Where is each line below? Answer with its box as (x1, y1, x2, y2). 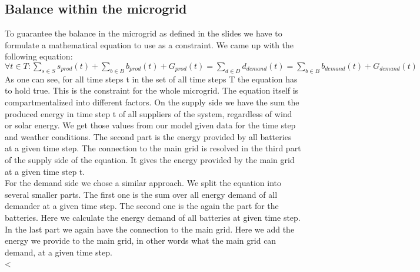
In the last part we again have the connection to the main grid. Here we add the (5, 223, 295, 235)
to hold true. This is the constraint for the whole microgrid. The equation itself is (5, 84, 299, 97)
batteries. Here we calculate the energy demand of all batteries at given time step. (5, 211, 301, 223)
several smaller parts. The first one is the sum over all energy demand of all (5, 188, 278, 200)
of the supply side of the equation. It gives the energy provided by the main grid (5, 153, 295, 165)
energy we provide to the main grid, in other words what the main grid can (5, 234, 276, 247)
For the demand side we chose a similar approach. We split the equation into (5, 177, 281, 189)
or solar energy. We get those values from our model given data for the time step (5, 119, 296, 131)
